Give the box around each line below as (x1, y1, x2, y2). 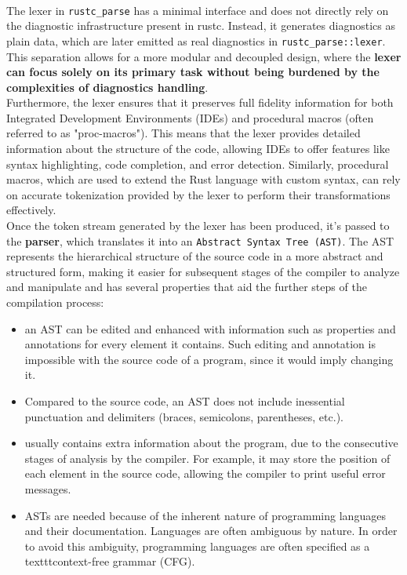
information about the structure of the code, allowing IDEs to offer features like (6, 140, 390, 157)
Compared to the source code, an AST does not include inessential (24, 393, 345, 409)
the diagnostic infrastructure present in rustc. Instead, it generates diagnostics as (6, 17, 395, 34)
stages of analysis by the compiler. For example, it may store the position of (24, 449, 391, 466)
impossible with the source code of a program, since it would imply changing (24, 351, 394, 367)
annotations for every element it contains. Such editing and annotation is (24, 336, 376, 352)
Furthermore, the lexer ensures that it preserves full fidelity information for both (6, 94, 394, 111)
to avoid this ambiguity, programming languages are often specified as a (24, 537, 370, 554)
